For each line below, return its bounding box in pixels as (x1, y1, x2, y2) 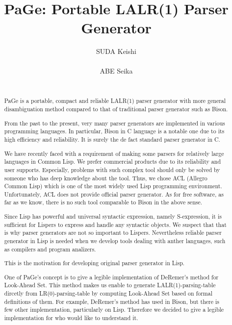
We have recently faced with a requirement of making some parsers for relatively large (4, 149, 224, 157)
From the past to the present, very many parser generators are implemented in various (4, 119, 225, 127)
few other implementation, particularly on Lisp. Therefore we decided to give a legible (4, 305, 224, 314)
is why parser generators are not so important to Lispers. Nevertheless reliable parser (4, 228, 222, 237)
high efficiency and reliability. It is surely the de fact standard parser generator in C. (4, 135, 220, 143)
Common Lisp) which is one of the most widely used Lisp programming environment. (4, 182, 222, 190)
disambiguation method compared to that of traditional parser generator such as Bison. (4, 105, 228, 113)
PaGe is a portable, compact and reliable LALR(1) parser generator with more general (4, 97, 226, 105)
